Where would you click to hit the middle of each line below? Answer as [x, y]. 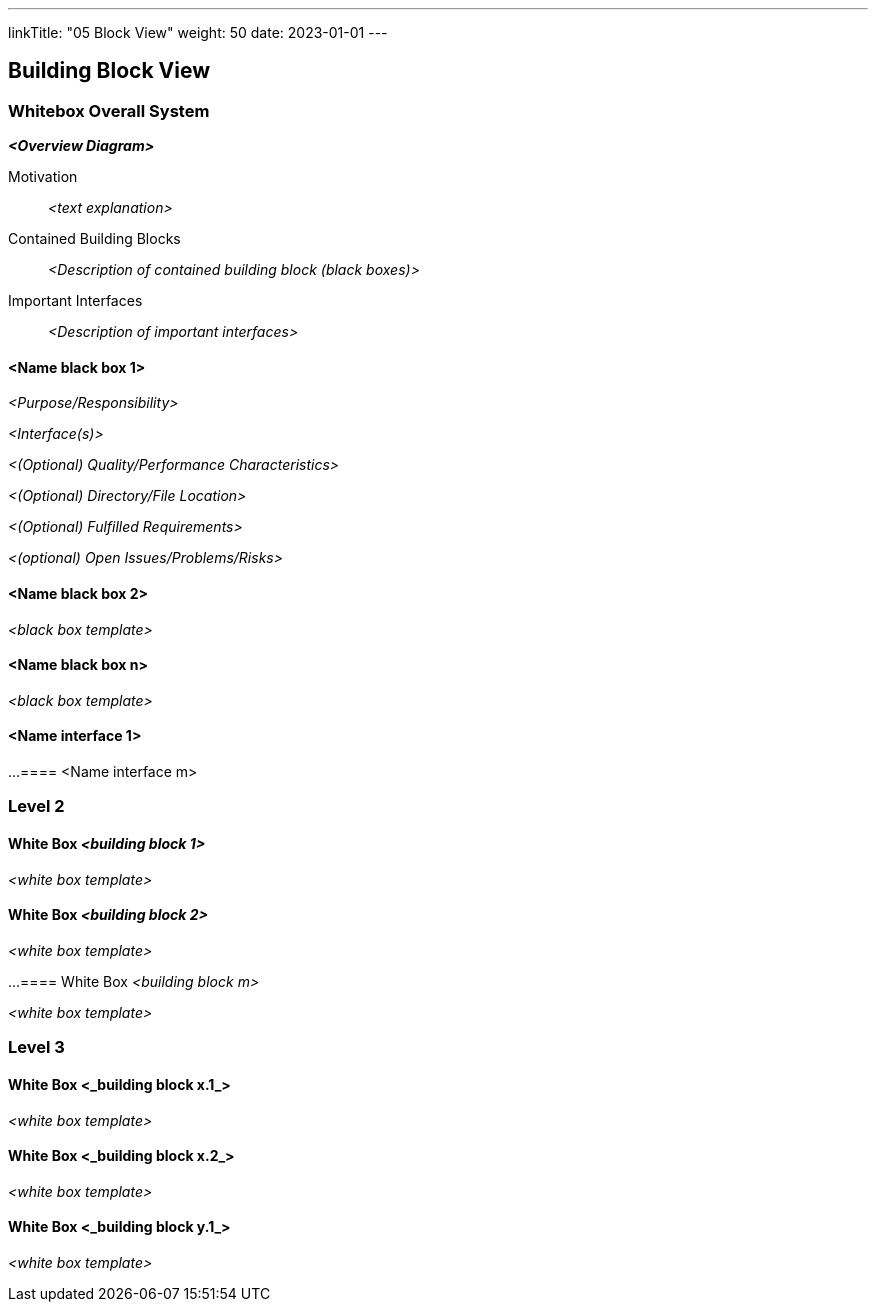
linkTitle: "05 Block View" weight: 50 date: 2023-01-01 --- [198, 32]
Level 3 [36, 1047]
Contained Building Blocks [94, 239]
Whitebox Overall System [109, 110]
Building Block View [109, 71]
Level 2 [36, 806]
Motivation [43, 177]
